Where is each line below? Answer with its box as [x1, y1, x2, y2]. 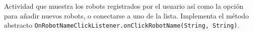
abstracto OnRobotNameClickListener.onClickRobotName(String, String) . [4, 20, 240, 30]
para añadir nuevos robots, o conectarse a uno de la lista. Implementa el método [4, 10, 249, 20]
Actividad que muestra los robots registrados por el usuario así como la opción [4, 1, 244, 11]
